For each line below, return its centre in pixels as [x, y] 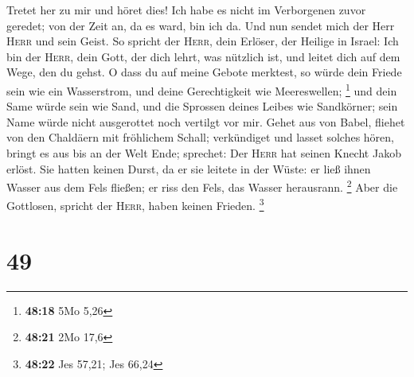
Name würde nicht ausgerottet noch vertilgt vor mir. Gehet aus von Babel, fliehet [206, 121]
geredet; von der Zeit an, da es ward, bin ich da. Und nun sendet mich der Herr [201, 25]
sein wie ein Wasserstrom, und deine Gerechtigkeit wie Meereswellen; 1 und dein [202, 89]
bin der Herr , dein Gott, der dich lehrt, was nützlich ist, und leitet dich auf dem [203, 56]
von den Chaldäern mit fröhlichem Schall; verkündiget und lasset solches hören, [200, 137]
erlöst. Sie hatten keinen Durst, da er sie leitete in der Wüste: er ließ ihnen [189, 168]
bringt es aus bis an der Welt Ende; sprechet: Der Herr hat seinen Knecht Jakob [204, 153]
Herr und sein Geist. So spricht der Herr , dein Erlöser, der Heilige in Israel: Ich [203, 41]
